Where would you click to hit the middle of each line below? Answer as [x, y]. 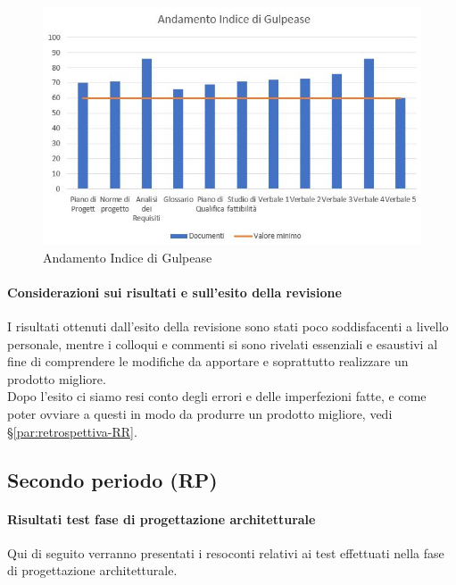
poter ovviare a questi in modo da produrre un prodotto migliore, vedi [200, 414]
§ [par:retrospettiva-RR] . [72, 431]
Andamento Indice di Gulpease [128, 257]
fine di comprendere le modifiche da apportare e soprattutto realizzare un [208, 361]
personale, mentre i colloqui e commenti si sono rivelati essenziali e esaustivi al [223, 343]
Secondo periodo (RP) [112, 479]
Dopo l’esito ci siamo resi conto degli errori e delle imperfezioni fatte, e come [217, 396]
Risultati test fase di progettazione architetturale [162, 518]
